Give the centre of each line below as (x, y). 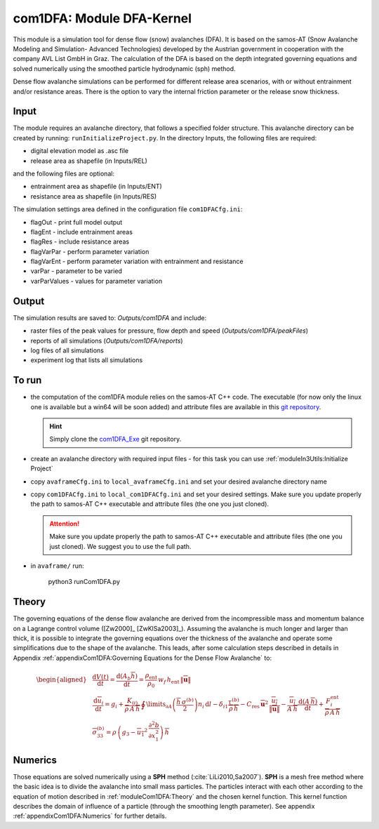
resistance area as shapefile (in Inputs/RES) (94, 196)
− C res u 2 (254, 705)
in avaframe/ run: (57, 566)
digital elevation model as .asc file (80, 151)
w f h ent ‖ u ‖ (175, 681)
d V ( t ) (100, 677)
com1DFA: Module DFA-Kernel (102, 18)
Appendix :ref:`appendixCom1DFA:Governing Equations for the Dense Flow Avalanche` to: (142, 658)
